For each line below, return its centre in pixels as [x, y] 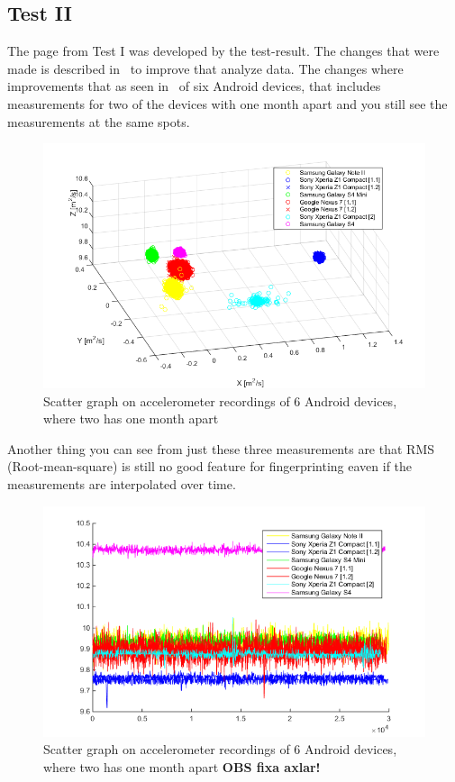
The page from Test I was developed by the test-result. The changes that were [223, 51]
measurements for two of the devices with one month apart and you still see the [227, 103]
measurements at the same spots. [99, 121]
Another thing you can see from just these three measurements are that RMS [221, 448]
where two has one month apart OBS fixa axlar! [182, 767]
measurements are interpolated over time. [122, 484]
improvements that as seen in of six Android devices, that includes [194, 86]
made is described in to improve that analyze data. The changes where [205, 68]
